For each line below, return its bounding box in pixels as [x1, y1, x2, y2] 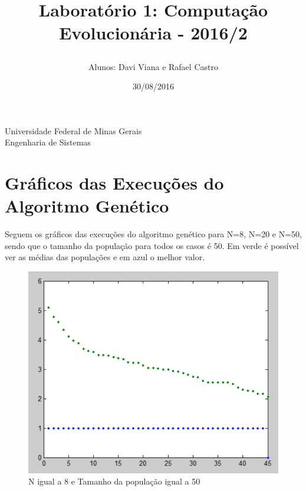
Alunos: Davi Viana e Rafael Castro [88, 60, 218, 72]
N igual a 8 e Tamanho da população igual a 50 [28, 475, 200, 487]
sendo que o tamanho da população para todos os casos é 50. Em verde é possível [5, 239, 299, 251]
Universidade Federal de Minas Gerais [5, 124, 142, 137]
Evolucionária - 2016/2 [59, 21, 248, 45]
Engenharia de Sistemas [5, 136, 91, 148]
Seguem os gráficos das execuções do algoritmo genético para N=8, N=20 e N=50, [5, 228, 302, 240]
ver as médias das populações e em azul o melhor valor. [5, 251, 205, 263]
